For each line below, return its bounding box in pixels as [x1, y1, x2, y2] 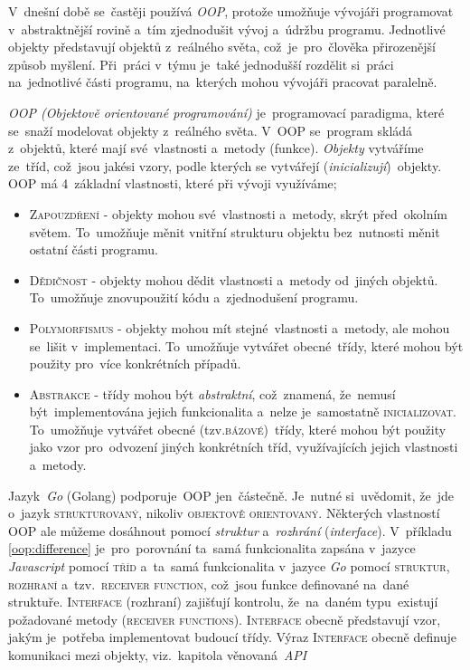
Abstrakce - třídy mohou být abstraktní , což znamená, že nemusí [29, 384, 396, 403]
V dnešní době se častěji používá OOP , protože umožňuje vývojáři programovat [8, 2, 454, 20]
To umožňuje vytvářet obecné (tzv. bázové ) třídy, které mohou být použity [29, 419, 446, 438]
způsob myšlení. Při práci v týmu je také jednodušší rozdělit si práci [8, 54, 394, 73]
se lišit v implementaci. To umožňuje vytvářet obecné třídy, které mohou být [29, 336, 464, 355]
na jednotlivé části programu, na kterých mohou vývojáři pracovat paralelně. [8, 72, 437, 91]
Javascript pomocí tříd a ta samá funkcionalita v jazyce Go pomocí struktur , [8, 557, 450, 576]
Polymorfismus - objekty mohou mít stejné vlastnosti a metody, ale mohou [29, 318, 450, 337]
